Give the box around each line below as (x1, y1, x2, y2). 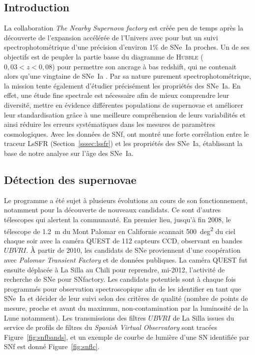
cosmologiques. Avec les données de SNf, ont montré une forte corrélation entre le (4, 128, 249, 139)
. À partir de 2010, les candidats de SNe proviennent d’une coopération (26, 245, 241, 255)
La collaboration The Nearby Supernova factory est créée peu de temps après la (4, 23, 244, 33)
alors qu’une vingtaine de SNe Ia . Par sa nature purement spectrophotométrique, (4, 71, 252, 81)
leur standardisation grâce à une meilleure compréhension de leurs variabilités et (4, 109, 246, 119)
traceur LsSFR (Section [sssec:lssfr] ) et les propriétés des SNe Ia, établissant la (4, 138, 243, 148)
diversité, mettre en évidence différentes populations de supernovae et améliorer (4, 99, 244, 110)
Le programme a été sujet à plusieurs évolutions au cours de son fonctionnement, (4, 195, 248, 205)
